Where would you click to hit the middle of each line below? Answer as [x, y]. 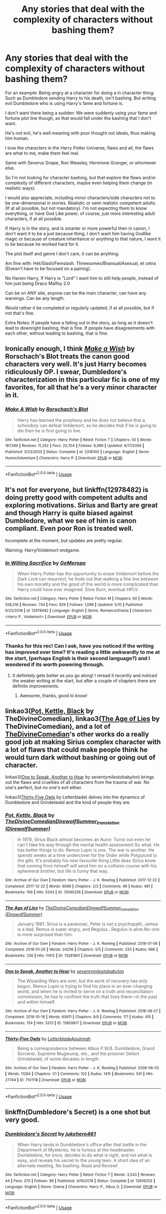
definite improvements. [36, 686]
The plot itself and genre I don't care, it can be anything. [62, 253]
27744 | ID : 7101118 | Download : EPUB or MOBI [46, 1080]
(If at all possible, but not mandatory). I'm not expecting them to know [76, 208]
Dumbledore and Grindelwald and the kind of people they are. [68, 803]
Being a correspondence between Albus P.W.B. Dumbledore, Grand [86, 1048]
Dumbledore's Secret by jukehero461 [51, 1134]
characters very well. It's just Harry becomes [76, 364]
